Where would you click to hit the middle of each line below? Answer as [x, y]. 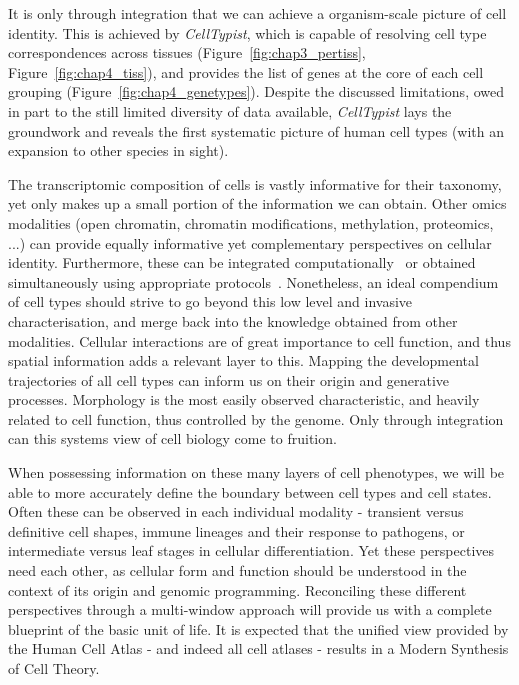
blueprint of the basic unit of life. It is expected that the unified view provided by [258, 628]
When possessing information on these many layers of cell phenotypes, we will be [256, 472]
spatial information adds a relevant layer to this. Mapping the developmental [243, 360]
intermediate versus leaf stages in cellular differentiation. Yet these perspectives [251, 550]
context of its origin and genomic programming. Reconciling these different [237, 589]
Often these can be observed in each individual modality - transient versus [236, 511]
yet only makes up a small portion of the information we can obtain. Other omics [257, 203]
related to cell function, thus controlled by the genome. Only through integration [256, 418]
